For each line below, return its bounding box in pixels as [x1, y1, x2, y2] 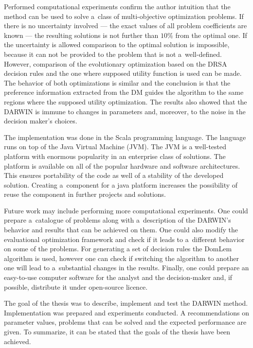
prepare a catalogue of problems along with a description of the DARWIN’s [4, 215, 231, 225]
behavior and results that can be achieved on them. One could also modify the [4, 225, 238, 235]
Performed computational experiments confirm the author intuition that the [4, 1, 231, 11]
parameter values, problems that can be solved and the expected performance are [4, 317, 247, 327]
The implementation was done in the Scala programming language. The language [4, 132, 246, 142]
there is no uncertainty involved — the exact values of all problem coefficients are [4, 20, 247, 31]
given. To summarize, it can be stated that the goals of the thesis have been [4, 327, 231, 336]
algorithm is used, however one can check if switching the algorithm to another [4, 253, 239, 263]
